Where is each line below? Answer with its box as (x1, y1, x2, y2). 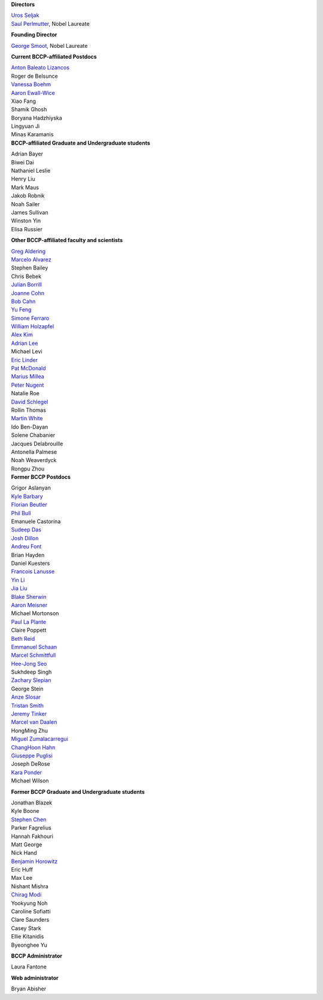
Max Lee (11, 874, 33, 882)
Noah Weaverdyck (11, 457, 57, 464)
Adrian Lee (11, 340, 38, 347)
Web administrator (11, 974, 59, 981)
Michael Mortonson (11, 610, 59, 617)
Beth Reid (11, 635, 35, 642)
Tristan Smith (11, 702, 44, 709)
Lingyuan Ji (11, 123, 40, 130)
